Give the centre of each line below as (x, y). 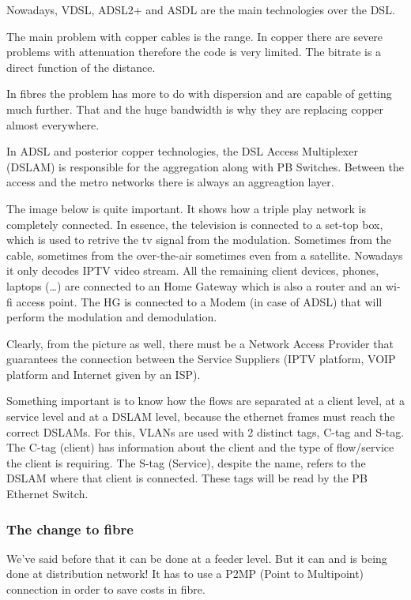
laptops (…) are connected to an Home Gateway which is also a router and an (194, 285)
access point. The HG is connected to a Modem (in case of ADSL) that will (199, 301)
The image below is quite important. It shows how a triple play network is (186, 208)
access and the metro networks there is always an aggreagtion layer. (170, 182)
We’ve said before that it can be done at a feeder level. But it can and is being (197, 558)
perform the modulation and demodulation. (112, 317)
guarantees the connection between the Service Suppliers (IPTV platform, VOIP (201, 359)
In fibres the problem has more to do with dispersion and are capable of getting (199, 94)
